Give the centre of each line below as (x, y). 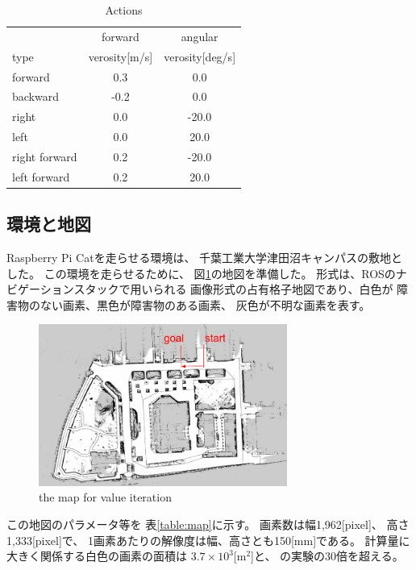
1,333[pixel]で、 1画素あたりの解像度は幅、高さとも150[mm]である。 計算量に (208, 540)
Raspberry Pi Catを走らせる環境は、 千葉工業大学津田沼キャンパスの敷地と (205, 258)
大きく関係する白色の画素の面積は (97, 556)
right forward (45, 156)
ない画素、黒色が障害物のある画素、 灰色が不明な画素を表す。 (205, 304)
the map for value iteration (105, 497)
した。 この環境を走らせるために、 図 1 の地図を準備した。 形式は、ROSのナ (207, 273)
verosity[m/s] (121, 56)
